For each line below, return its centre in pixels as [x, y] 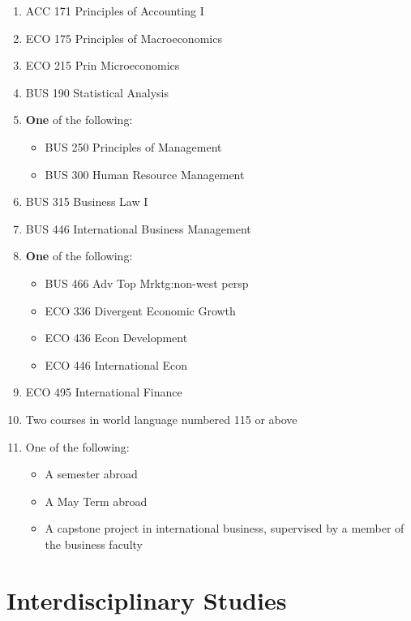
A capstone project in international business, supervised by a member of [225, 528]
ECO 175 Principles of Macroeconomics [124, 38]
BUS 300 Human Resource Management [145, 174]
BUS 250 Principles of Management [133, 146]
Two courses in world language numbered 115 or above [161, 419]
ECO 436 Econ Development [116, 338]
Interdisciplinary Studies [147, 600]
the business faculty [94, 544]
